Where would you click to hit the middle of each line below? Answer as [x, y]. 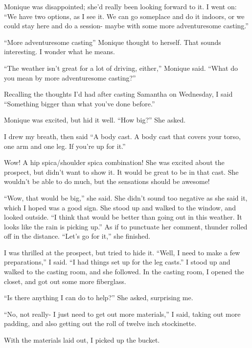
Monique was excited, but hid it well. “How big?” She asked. [95, 120]
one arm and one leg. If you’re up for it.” [65, 146]
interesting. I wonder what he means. [59, 51]
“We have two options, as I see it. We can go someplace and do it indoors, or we [124, 16]
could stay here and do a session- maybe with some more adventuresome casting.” [126, 26]
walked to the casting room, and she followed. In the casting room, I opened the [124, 272]
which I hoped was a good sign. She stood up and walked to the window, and [120, 207]
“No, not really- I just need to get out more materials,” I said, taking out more [122, 314]
